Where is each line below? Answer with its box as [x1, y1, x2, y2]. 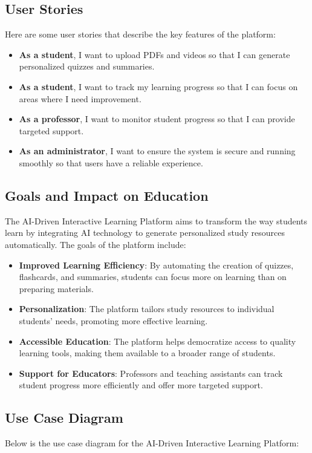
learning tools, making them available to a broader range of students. [19, 347, 276, 359]
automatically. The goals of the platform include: [5, 238, 186, 250]
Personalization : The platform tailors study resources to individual [19, 302, 275, 315]
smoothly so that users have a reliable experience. [19, 156, 203, 169]
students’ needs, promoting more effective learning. [19, 314, 208, 327]
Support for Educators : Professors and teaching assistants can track [19, 367, 283, 379]
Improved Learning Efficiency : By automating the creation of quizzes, [19, 258, 294, 271]
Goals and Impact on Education [5, 186, 209, 204]
